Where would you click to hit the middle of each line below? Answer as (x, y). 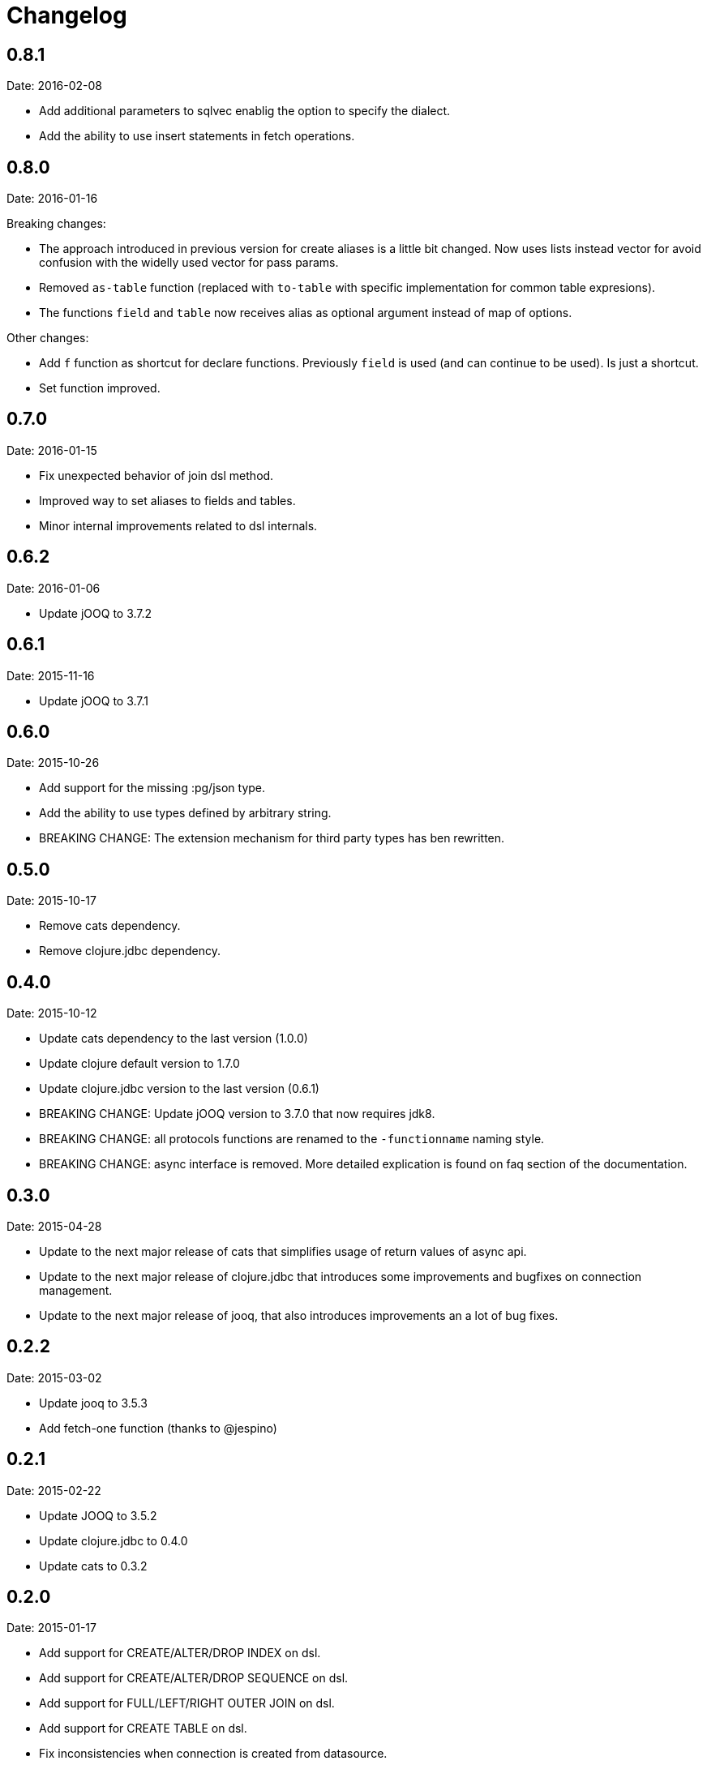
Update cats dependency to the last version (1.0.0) (174, 1039)
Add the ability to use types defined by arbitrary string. (185, 813)
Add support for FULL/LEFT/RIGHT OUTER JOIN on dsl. (187, 1703)
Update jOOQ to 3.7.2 (96, 613)
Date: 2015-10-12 (52, 1013)
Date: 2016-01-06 (54, 588)
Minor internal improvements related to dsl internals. (178, 525)
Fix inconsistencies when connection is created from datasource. (213, 1754)
